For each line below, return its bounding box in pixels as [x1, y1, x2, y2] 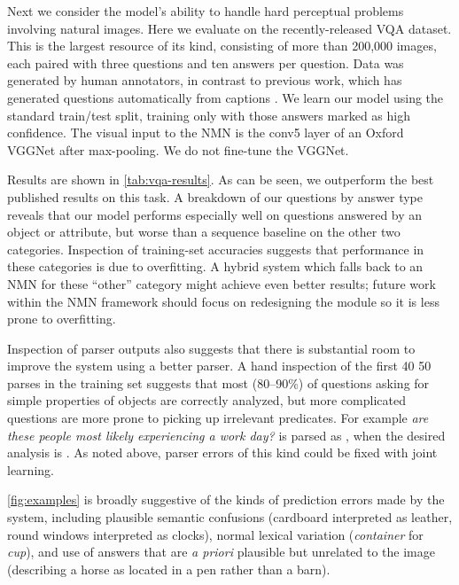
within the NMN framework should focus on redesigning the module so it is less [7, 292, 440, 310]
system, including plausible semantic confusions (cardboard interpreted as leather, [7, 508, 453, 526]
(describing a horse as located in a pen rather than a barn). [7, 559, 331, 578]
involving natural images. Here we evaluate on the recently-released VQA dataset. [7, 19, 452, 37]
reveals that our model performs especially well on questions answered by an [7, 205, 423, 223]
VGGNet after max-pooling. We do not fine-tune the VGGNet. [7, 140, 349, 159]
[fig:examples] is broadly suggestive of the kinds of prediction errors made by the [7, 490, 445, 509]
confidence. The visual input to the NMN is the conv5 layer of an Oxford [7, 123, 404, 142]
